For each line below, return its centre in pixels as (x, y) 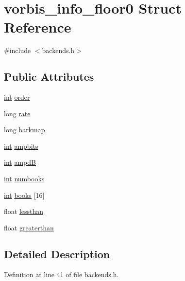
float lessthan (24, 211)
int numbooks (24, 179)
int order (17, 97)
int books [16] (24, 195)
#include (17, 50)
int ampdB (20, 162)
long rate (17, 113)
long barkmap (25, 130)
